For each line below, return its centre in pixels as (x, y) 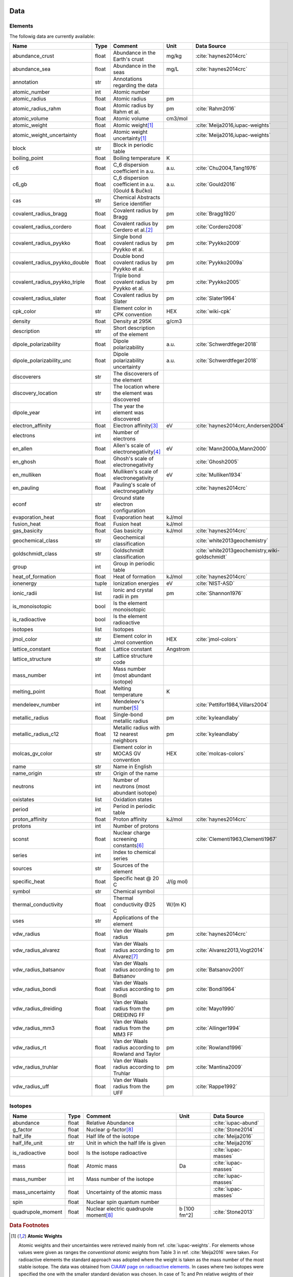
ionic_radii (25, 594)
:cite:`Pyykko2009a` (220, 263)
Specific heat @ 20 (136, 879)
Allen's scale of (131, 445)
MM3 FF (123, 1034)
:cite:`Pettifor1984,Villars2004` (232, 705)
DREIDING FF (129, 1015)
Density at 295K (132, 321)
